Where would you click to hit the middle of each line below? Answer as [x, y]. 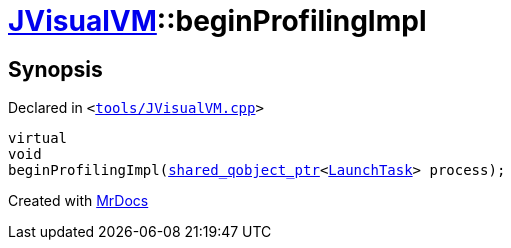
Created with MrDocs [78, 201]
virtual [38, 138]
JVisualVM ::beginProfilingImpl [217, 21]
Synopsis [55, 69]
